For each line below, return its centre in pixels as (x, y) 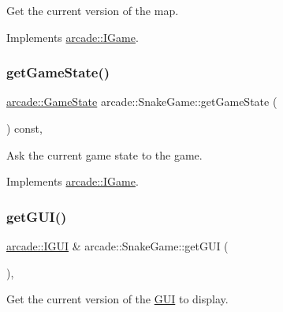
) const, (24, 128)
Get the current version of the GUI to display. (117, 299)
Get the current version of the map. (93, 10)
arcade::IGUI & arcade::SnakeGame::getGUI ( (117, 246)
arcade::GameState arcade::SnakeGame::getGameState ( (142, 101)
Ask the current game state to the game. (104, 154)
